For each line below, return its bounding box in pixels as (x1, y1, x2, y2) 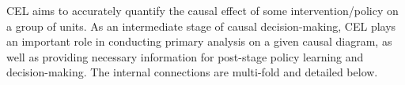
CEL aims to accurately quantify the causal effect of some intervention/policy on (6, 2, 399, 18)
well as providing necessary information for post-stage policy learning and (6, 48, 364, 65)
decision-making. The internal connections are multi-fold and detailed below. (6, 64, 378, 80)
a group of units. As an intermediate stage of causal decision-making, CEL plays (6, 17, 396, 34)
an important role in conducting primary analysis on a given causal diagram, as (6, 33, 392, 50)
